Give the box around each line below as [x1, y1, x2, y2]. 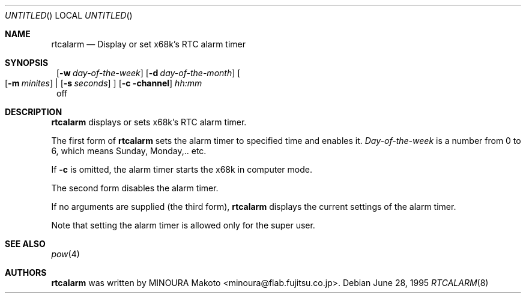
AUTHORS [5, 267, 47, 278]
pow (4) [51, 249, 80, 259]
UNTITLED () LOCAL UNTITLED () [5, 10, 133, 20]
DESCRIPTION [5, 107, 62, 117]
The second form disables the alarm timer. [51, 183, 219, 193]
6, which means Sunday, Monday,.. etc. [51, 146, 207, 156]
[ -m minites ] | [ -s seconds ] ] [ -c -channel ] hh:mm [5, 78, 202, 88]
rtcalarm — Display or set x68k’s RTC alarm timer [51, 39, 246, 49]
